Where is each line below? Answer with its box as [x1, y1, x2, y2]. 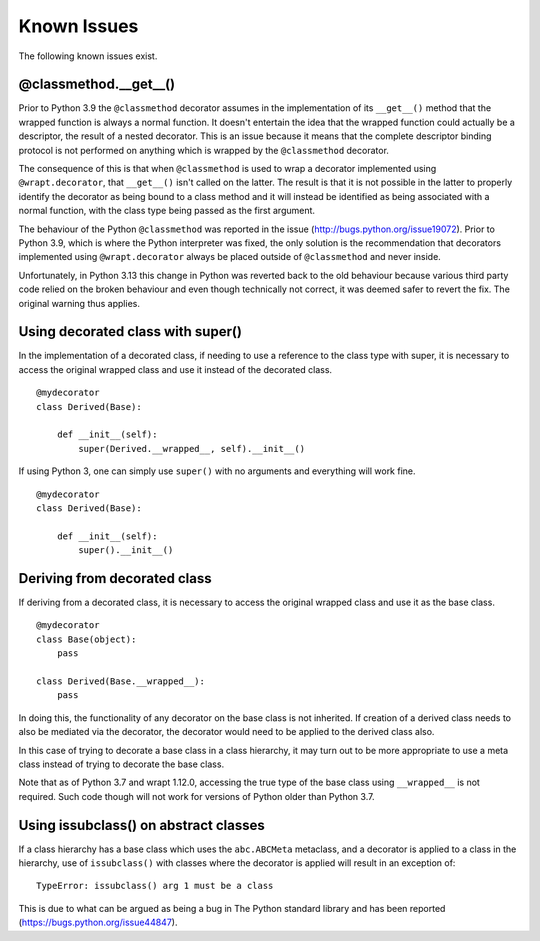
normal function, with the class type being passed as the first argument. [18, 205, 315, 217]
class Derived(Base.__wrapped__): [36, 675, 205, 687]
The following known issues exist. [18, 50, 158, 62]
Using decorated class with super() [18, 323, 242, 340]
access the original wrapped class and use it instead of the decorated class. [18, 363, 333, 375]
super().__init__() [78, 545, 174, 556]
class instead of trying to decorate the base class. [18, 758, 225, 770]
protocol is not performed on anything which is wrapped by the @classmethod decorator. [18, 144, 390, 156]
